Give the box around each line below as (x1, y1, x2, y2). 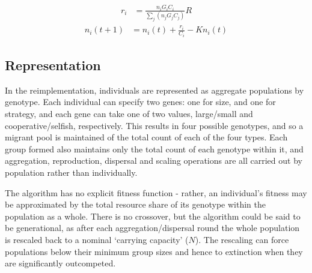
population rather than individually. (5, 166, 138, 178)
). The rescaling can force (195, 233, 289, 245)
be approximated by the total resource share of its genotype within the (5, 198, 266, 211)
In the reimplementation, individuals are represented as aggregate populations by (5, 83, 304, 96)
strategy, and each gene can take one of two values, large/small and (5, 107, 253, 120)
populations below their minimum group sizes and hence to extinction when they (5, 245, 303, 257)
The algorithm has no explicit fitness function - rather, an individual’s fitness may (5, 186, 307, 199)
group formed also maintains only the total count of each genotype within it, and (5, 142, 304, 155)
